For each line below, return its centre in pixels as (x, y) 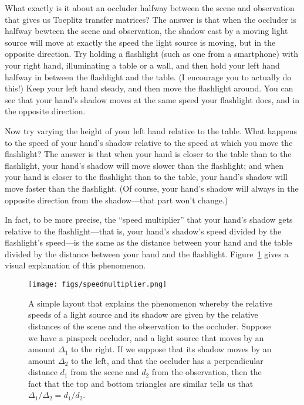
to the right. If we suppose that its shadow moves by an (171, 349)
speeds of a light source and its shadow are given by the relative (143, 314)
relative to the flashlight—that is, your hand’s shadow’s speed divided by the (143, 231)
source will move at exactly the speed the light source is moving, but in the (140, 42)
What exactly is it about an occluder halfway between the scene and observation (150, 8)
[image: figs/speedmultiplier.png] (98, 285)
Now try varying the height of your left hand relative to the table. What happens (151, 130)
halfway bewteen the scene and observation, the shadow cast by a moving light (146, 31)
